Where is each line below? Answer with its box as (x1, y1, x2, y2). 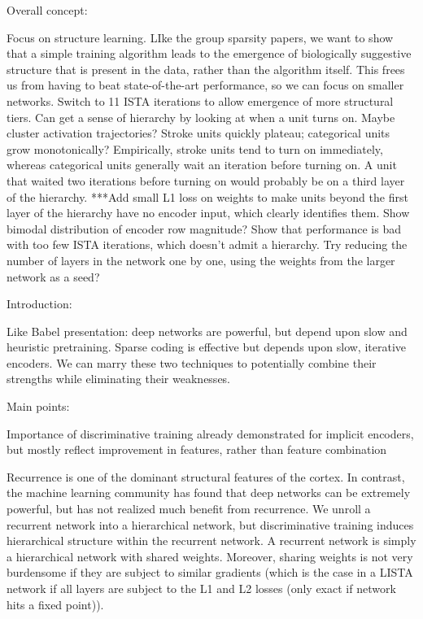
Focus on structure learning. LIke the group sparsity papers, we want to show (7, 28, 394, 46)
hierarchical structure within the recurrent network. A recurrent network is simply (7, 532, 416, 549)
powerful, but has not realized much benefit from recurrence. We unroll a (7, 500, 371, 517)
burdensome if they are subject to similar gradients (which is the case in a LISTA (7, 564, 413, 581)
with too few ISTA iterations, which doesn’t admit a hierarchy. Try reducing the (7, 236, 408, 253)
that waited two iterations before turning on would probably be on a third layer (7, 172, 405, 189)
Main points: (7, 398, 70, 415)
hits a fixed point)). (7, 595, 104, 612)
